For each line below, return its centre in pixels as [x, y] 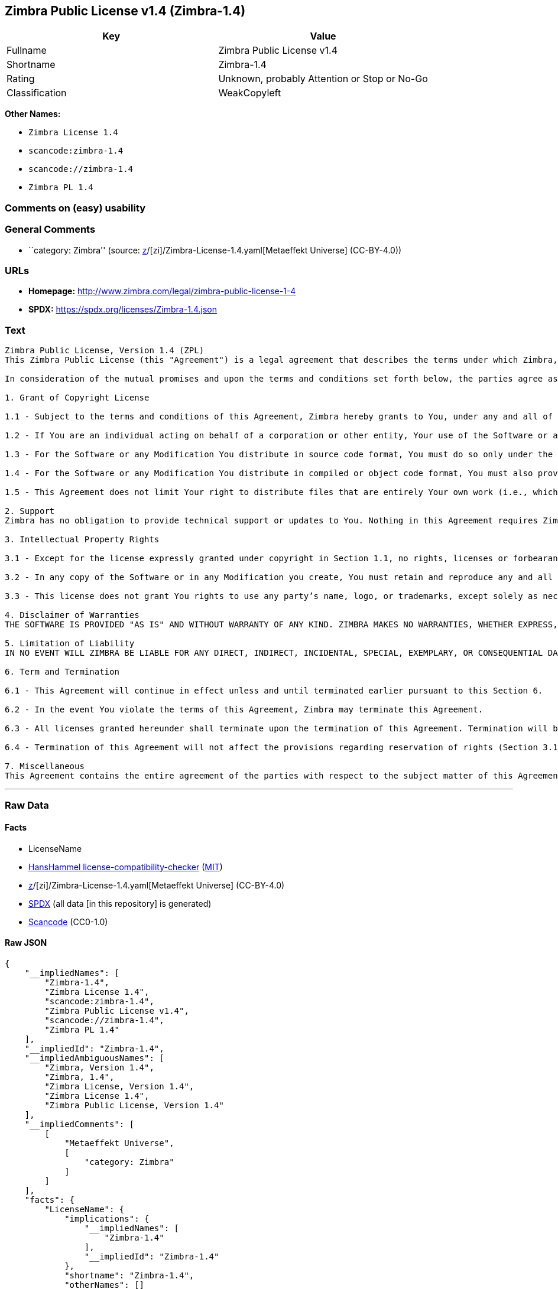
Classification [37, 93]
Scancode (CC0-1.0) [68, 922]
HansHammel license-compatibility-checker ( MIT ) [126, 867]
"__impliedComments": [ [80, 1124]
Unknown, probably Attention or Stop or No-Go [323, 79]
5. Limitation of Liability [70, 644]
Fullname [27, 51]
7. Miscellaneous [45, 766]
